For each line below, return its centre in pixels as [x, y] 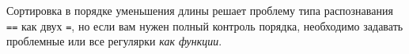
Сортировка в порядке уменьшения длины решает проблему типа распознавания [200, 10]
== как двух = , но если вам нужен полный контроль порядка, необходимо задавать [205, 25]
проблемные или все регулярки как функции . [114, 41]
